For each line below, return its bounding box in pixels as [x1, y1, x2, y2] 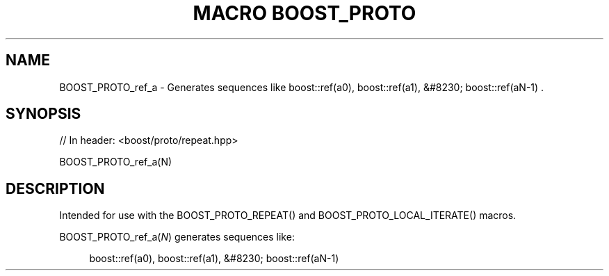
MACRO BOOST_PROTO [193, 1, 416, 25]
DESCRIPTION [6, 179, 105, 197]
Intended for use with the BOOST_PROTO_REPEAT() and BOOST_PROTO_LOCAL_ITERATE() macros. [59, 209, 517, 222]
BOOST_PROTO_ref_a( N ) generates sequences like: [59, 231, 295, 243]
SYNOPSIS [6, 105, 81, 123]
